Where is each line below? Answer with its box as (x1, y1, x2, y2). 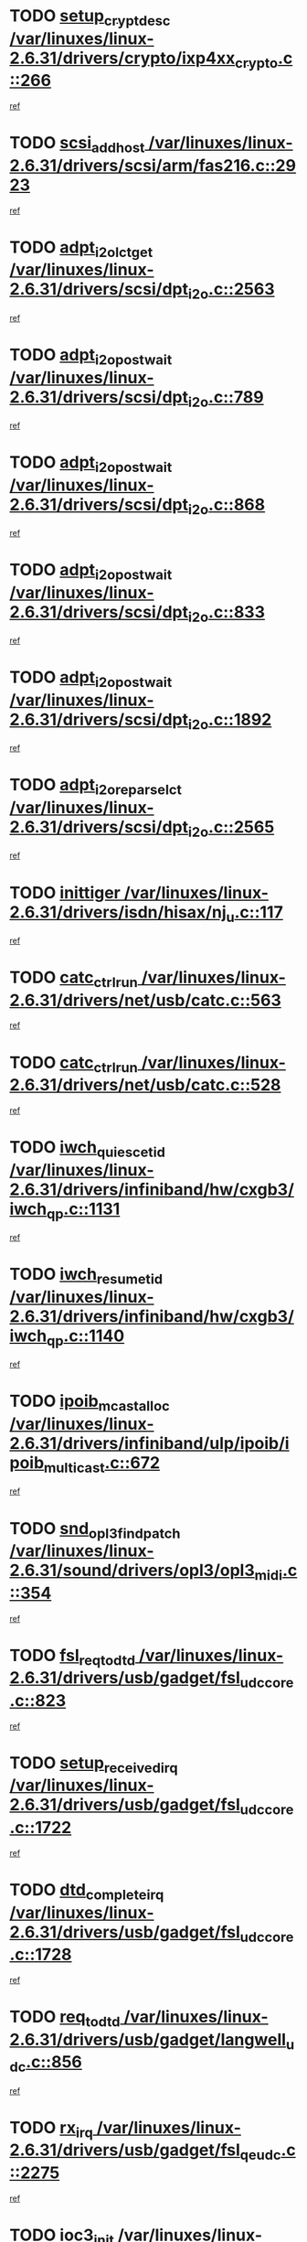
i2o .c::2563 (187, 279, 275, 303)
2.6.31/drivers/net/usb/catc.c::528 (9, 1075, 281, 1096)
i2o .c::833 (187, 601, 266, 626)
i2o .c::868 (187, 494, 266, 518)
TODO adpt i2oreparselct (9, 775, 183, 799)
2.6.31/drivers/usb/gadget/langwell (9, 2029, 286, 2050)
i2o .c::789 (187, 386, 264, 411)
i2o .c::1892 (187, 709, 272, 733)
